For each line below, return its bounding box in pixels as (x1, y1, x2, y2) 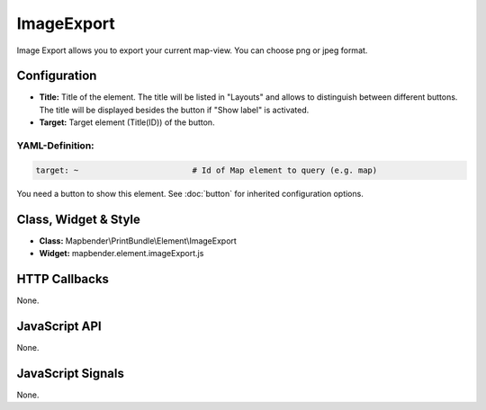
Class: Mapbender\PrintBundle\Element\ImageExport (39, 235, 238, 246)
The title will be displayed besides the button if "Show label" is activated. (39, 104, 310, 115)
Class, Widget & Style (16, 211, 141, 227)
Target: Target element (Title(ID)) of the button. (39, 117, 215, 128)
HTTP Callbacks (16, 271, 110, 287)
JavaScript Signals (16, 365, 125, 381)
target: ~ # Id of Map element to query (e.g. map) (35, 165, 378, 175)
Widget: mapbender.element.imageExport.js (39, 248, 204, 259)
